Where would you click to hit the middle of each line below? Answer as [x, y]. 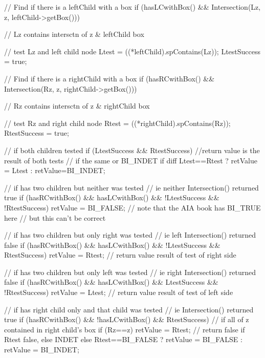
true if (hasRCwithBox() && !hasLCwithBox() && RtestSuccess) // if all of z [127, 319]
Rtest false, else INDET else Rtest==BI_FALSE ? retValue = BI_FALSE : [123, 339]
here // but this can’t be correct [55, 217]
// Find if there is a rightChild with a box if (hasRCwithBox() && [109, 78]
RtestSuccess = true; [37, 133]
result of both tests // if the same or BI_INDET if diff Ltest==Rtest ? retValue [131, 160]
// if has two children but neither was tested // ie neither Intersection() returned [131, 187]
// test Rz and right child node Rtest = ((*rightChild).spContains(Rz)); [117, 123]
